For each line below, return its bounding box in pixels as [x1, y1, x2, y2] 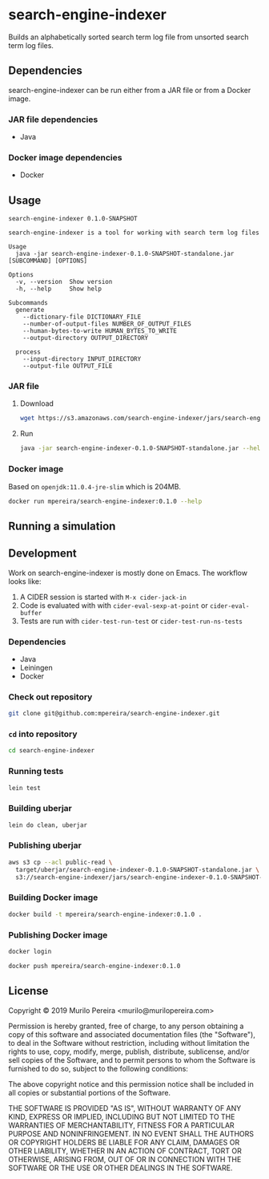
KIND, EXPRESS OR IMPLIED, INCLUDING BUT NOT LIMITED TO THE [8, 1112, 235, 1121]
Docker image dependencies [8, 152, 122, 163]
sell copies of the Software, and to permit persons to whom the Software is [8, 1055, 256, 1064]
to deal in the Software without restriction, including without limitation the [8, 1038, 250, 1047]
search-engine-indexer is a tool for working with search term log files [8, 229, 260, 237]
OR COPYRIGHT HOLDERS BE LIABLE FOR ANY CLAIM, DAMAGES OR [8, 1137, 240, 1147]
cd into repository [8, 728, 78, 739]
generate [15, 306, 45, 314]
